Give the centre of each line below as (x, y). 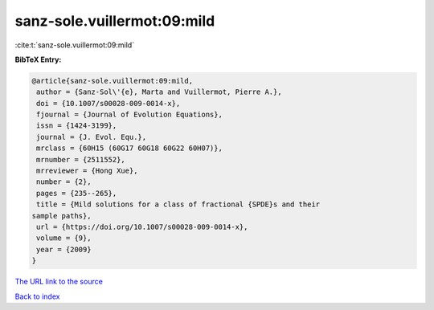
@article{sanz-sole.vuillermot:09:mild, (112, 81)
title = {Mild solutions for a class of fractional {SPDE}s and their (178, 204)
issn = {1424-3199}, (77, 126)
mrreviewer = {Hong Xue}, (87, 171)
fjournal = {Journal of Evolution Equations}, (129, 115)
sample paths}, (61, 216)
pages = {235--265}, (77, 193)
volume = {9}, (64, 238)
